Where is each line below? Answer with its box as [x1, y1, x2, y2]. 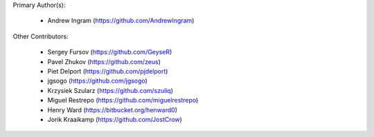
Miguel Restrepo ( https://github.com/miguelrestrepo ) [47, 96, 199, 105]
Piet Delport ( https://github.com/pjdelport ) [47, 67, 168, 75]
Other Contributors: [12, 32, 69, 41]
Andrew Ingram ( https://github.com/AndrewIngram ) [47, 17, 195, 25]
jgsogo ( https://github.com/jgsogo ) [47, 76, 148, 85]
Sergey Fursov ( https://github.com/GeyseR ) [47, 48, 172, 56]
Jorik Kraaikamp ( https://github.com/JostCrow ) [47, 115, 183, 123]
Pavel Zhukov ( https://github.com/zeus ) [47, 57, 161, 65]
